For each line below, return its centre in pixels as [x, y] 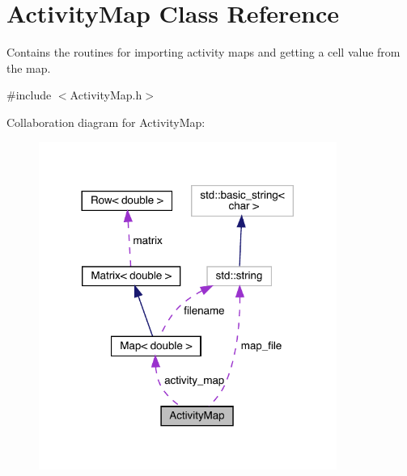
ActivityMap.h [106, 95]
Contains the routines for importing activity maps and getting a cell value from [203, 52]
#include [29, 95]
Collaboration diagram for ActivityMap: [106, 122]
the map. [29, 67]
